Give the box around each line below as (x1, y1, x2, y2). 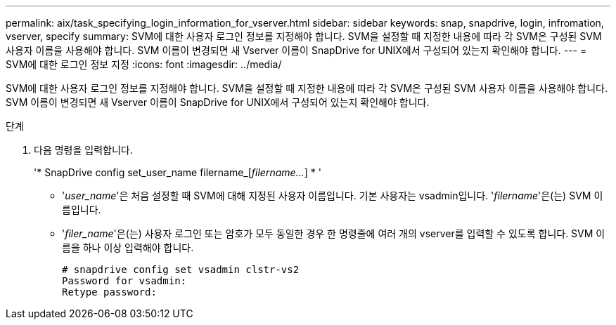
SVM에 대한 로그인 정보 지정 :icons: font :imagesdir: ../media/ (6, 58, 282, 70)
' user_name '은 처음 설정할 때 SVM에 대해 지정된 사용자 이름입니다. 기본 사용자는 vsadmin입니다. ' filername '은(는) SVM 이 (62, 190, 603, 201)
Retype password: (62, 286, 157, 298)
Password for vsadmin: (62, 275, 187, 286)
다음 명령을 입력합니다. (34, 144, 133, 156)
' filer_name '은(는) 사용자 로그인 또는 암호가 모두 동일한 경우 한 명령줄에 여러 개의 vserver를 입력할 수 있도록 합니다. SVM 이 (62, 227, 605, 239)
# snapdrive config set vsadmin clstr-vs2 (62, 264, 300, 275)
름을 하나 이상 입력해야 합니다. (62, 241, 194, 253)
